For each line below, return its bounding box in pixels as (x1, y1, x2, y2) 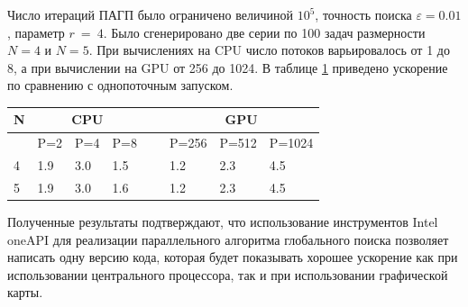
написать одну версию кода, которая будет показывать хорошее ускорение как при (7, 248, 458, 266)
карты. (7, 283, 43, 302)
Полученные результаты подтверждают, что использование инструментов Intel (7, 212, 438, 231)
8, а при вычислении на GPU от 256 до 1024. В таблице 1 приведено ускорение (7, 58, 448, 77)
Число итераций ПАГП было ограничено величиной (7, 5, 293, 23)
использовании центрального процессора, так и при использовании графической (7, 265, 448, 284)
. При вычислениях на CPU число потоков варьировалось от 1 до (88, 41, 450, 59)
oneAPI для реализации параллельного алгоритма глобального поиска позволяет (7, 230, 449, 248)
